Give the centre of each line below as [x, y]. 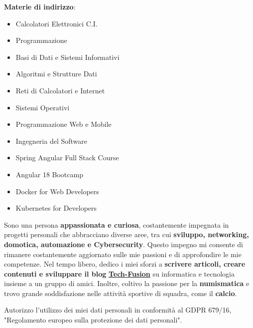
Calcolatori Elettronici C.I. [57, 23]
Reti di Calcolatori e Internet [60, 90]
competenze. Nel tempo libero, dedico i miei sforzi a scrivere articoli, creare [125, 264]
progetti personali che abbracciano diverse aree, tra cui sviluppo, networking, [126, 234]
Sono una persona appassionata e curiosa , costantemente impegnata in [117, 224]
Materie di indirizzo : [40, 6]
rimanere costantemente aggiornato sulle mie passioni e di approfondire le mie [123, 254]
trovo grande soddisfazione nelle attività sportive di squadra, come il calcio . [121, 293]
